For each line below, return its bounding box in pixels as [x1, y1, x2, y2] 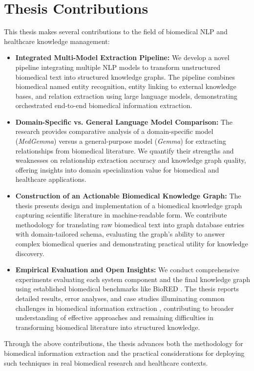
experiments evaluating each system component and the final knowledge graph [15, 274, 250, 284]
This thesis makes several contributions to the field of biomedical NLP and [4, 26, 228, 37]
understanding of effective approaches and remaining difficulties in [15, 312, 213, 323]
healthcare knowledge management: [4, 36, 110, 46]
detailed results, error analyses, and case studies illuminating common [15, 293, 225, 303]
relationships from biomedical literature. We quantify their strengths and [15, 145, 234, 155]
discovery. [15, 248, 44, 258]
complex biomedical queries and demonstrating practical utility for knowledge [15, 239, 248, 248]
